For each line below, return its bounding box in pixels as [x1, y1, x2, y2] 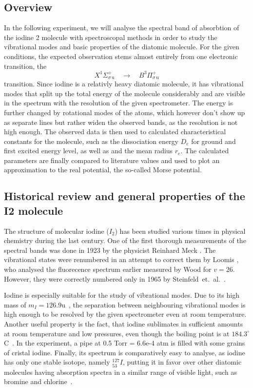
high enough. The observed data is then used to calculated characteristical [4, 126, 226, 137]
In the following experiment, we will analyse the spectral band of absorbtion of [4, 22, 239, 33]
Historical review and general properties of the [4, 188, 245, 204]
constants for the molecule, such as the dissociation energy [4, 136, 178, 146]
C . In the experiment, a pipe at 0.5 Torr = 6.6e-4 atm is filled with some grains [4, 338, 245, 348]
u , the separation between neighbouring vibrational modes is [61, 299, 246, 309]
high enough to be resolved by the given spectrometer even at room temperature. [4, 309, 247, 319]
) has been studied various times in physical [115, 225, 246, 236]
